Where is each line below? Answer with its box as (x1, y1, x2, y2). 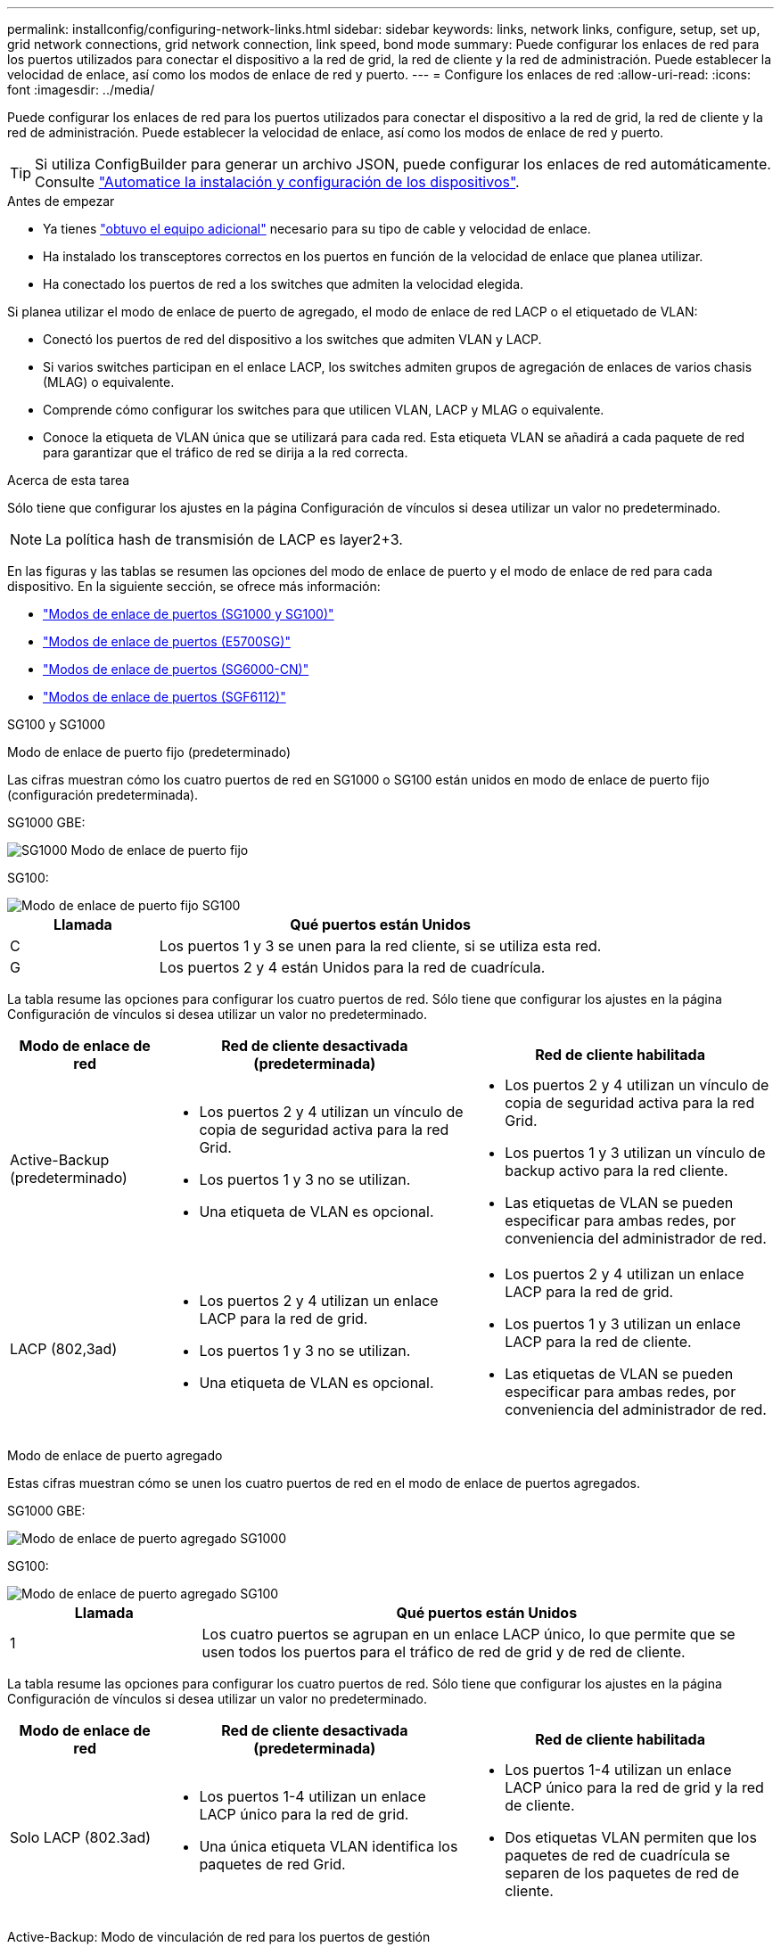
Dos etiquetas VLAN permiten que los (505, 1828, 757, 1846)
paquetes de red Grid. (199, 1855, 346, 1873)
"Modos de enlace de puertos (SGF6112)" (43, 689, 286, 704)
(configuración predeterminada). (7, 787, 199, 802)
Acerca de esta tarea (7, 472, 130, 488)
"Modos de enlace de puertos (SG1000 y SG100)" (43, 606, 334, 621)
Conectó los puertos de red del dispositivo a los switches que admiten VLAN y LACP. (43, 332, 542, 347)
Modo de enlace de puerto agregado (7, 1448, 223, 1463)
